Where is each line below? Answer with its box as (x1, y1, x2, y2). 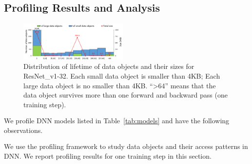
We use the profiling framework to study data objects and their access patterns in (4, 141, 248, 151)
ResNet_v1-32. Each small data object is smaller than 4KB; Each (23, 70, 220, 81)
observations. (4, 125, 43, 135)
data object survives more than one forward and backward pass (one (23, 90, 228, 100)
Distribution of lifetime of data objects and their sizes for (23, 61, 194, 71)
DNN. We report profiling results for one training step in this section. (4, 151, 212, 161)
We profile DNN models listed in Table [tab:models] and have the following (4, 115, 230, 126)
